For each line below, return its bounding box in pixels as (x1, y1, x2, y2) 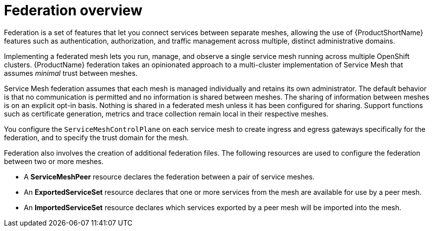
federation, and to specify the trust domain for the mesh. (4, 133, 189, 142)
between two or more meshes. (4, 157, 104, 166)
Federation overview (4, 2, 142, 19)
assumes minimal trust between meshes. (4, 68, 138, 77)
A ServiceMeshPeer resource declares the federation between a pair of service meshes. (24, 172, 315, 181)
